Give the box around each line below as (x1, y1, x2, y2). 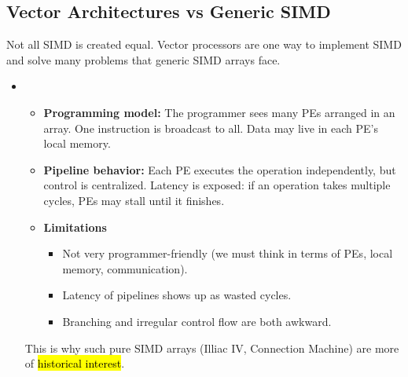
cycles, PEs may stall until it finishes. (43, 192, 225, 208)
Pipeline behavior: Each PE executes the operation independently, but (43, 161, 396, 178)
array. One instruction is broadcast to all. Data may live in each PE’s (43, 119, 378, 136)
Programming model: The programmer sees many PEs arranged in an (43, 104, 395, 120)
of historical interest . (24, 355, 125, 372)
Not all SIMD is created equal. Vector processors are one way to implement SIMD (6, 36, 402, 53)
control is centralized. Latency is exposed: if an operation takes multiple (43, 177, 391, 193)
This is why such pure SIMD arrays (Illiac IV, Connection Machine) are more (24, 339, 399, 356)
